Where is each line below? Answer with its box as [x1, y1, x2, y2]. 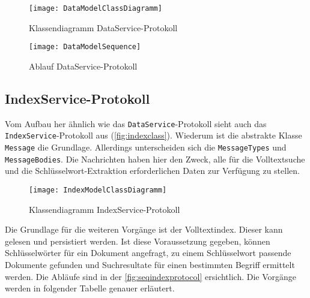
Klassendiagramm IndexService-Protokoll [29, 203, 180, 215]
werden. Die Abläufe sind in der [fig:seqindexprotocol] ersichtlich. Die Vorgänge [5, 270, 297, 282]
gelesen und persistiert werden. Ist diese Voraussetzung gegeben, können [5, 234, 270, 247]
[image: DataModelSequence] [29, 43, 141, 52]
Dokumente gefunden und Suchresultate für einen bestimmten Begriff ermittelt [5, 258, 295, 270]
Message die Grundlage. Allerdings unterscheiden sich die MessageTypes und [5, 141, 287, 153]
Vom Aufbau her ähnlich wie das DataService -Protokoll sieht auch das [5, 117, 267, 130]
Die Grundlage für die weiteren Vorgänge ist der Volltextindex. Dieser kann [5, 223, 283, 236]
